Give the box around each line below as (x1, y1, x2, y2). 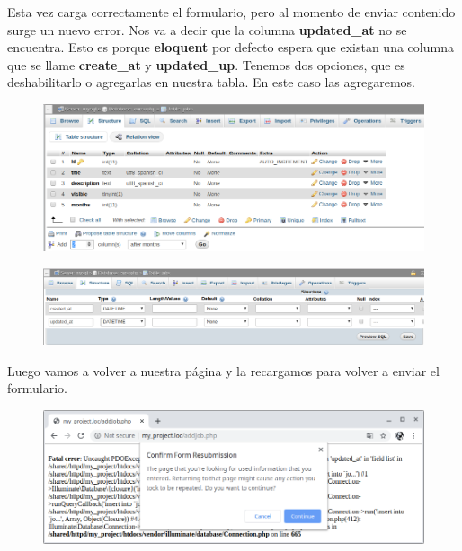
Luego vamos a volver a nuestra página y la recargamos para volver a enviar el (7, 361, 440, 380)
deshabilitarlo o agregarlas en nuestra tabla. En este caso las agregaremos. (7, 73, 415, 92)
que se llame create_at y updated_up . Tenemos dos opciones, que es (7, 55, 405, 74)
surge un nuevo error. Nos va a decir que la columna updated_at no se (7, 20, 407, 39)
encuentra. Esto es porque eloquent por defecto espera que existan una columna (7, 38, 454, 57)
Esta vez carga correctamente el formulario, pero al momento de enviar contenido (7, 3, 456, 21)
